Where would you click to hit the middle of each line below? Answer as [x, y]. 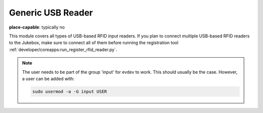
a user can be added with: [48, 79]
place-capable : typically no [37, 27]
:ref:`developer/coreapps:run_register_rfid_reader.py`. [63, 49]
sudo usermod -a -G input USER [70, 91]
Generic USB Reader [51, 13]
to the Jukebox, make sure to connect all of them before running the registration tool [94, 43]
